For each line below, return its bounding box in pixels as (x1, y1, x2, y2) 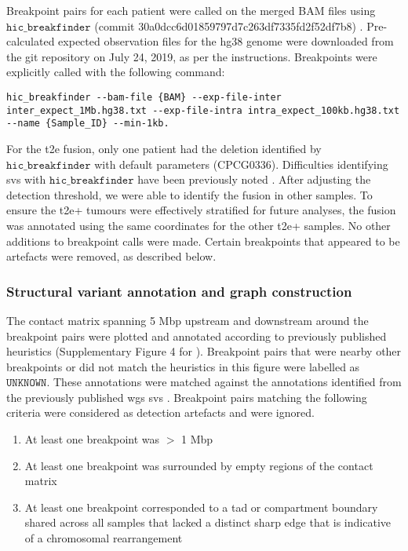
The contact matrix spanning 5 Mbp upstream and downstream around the (6, 312, 369, 328)
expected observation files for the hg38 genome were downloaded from (58, 33, 394, 49)
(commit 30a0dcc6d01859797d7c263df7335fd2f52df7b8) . (94, 17, 363, 34)
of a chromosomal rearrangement (24, 530, 183, 546)
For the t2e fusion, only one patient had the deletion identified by (6, 140, 322, 156)
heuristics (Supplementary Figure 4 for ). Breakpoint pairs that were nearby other (6, 343, 402, 359)
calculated (6, 33, 55, 49)
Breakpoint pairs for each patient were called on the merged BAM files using (6, 2, 376, 18)
